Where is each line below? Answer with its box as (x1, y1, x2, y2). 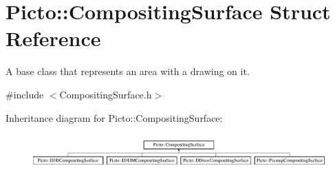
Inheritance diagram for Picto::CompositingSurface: (6, 110, 223, 125)
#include (6, 87, 44, 101)
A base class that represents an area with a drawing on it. (6, 64, 250, 78)
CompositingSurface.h (59, 87, 152, 101)
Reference (6, 24, 101, 52)
